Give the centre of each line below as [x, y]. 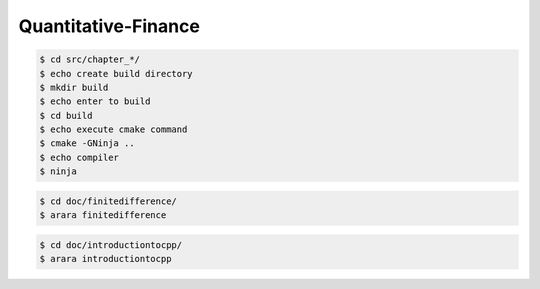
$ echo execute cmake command [113, 129]
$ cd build [66, 115]
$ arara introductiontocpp [105, 259]
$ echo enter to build [95, 101]
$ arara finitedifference [103, 215]
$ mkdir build [74, 87]
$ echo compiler [79, 157]
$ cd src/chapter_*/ [89, 59]
